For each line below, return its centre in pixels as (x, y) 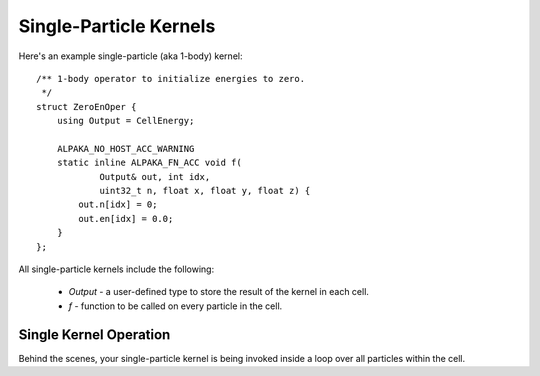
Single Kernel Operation (94, 334)
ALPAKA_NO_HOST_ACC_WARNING (125, 148)
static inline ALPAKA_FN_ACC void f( (149, 163)
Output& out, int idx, (155, 176)
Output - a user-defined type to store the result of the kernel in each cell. (219, 292)
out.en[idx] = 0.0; (126, 218)
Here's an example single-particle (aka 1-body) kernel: (130, 56)
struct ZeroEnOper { (86, 106)
